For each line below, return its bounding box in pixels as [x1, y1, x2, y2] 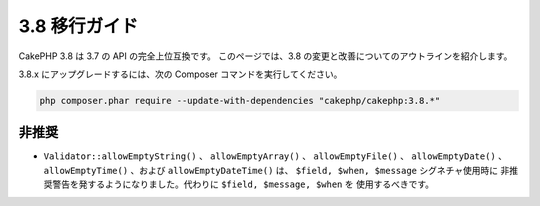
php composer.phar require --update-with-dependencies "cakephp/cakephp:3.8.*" [39, 95, 441, 106]
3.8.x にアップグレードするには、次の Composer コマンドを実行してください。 [18, 68, 343, 80]
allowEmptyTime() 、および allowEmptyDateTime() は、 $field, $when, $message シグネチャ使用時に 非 [43, 164, 510, 176]
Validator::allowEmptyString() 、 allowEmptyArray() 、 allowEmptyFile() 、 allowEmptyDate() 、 [43, 150, 508, 162]
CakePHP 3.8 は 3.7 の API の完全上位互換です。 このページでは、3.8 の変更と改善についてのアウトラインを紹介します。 [18, 50, 513, 62]
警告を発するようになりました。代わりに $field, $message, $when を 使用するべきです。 [51, 178, 435, 190]
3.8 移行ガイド [18, 15, 139, 37]
